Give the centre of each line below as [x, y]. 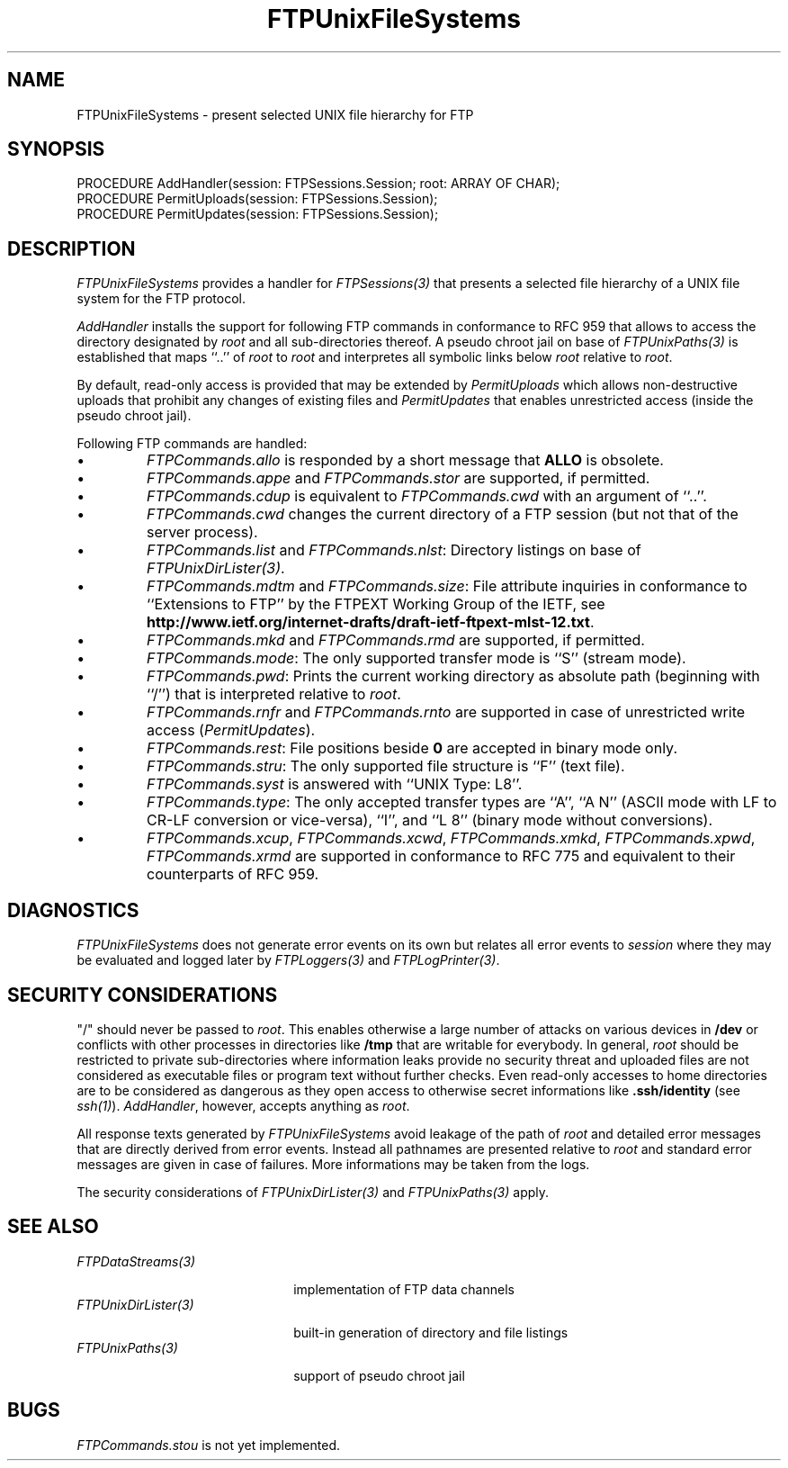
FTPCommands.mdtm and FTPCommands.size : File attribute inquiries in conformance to [447, 586]
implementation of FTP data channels [404, 1289]
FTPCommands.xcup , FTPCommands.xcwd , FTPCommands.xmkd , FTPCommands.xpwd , [451, 838]
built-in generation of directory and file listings [431, 1332]
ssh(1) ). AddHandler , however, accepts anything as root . [243, 1105]
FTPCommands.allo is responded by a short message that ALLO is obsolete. [405, 460]
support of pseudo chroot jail [379, 1375]
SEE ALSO [53, 1227]
